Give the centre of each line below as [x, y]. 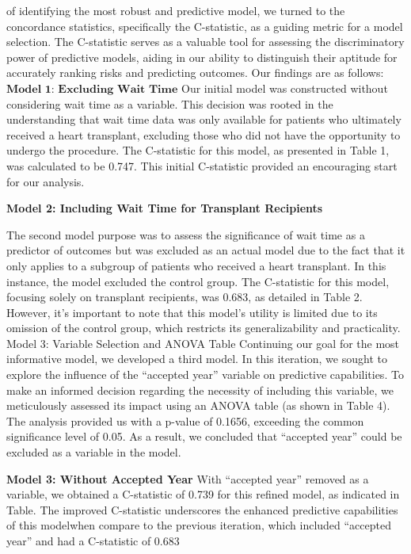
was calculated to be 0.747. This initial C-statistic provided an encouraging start [202, 165]
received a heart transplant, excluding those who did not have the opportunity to [204, 134]
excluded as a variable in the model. [94, 452]
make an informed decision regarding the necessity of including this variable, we [200, 390]
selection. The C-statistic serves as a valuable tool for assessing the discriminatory [205, 42]
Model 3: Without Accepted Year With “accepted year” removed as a [188, 478]
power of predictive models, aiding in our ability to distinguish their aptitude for [202, 57]
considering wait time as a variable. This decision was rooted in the [170, 103]
